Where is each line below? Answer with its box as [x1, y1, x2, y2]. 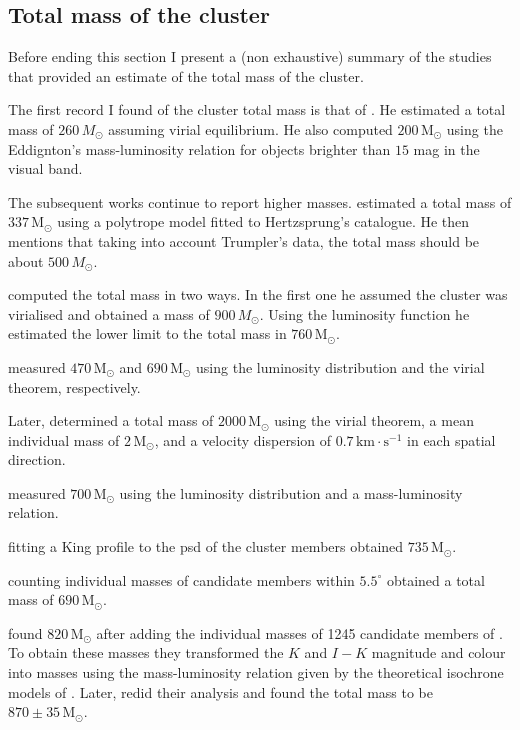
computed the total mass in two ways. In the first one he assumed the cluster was [8, 284, 508, 305]
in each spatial [407, 429, 496, 450]
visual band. [8, 158, 83, 179]
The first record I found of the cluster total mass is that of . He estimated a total [8, 99, 506, 120]
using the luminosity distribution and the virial [196, 356, 485, 377]
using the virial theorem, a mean [274, 410, 474, 431]
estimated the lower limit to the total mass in [8, 323, 287, 344]
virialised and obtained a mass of [8, 303, 210, 324]
